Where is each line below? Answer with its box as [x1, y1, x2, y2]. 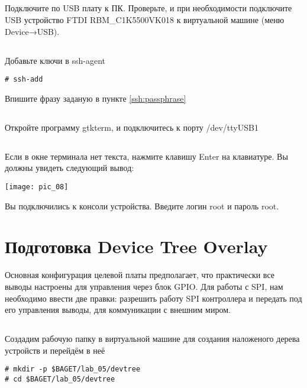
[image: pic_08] [5, 182, 69, 191]
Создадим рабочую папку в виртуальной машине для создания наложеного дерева [5, 332, 300, 345]
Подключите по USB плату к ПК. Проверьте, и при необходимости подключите [5, 2, 292, 14]
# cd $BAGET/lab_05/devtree [5, 374, 115, 383]
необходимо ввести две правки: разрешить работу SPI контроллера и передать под [5, 292, 302, 304]
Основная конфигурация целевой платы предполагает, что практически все [5, 269, 274, 281]
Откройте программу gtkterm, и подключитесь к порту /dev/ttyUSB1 [5, 121, 258, 133]
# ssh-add [5, 75, 43, 84]
